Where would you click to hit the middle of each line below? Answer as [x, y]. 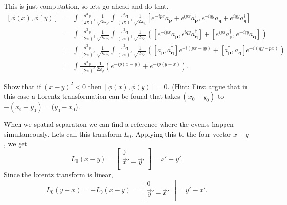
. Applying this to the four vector [181, 133]
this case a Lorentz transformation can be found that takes [92, 96]
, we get [16, 143]
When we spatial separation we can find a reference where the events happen [119, 124]
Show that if [22, 86]
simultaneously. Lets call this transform [63, 133]
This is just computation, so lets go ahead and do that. [86, 6]
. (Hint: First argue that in [208, 86]
